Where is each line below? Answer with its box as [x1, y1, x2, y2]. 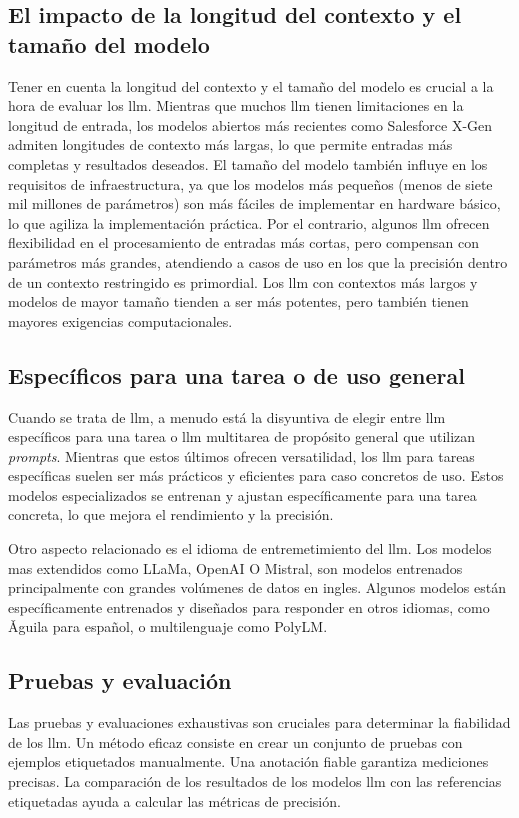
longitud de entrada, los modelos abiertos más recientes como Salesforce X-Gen [8, 114, 493, 135]
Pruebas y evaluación [8, 665, 232, 696]
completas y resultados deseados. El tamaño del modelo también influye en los [8, 153, 488, 174]
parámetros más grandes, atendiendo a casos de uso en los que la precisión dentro [8, 251, 508, 272]
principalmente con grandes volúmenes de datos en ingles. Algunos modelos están [8, 577, 506, 598]
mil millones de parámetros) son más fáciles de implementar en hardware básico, [8, 193, 501, 214]
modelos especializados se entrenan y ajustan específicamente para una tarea [8, 484, 477, 505]
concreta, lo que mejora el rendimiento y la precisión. [8, 504, 334, 525]
